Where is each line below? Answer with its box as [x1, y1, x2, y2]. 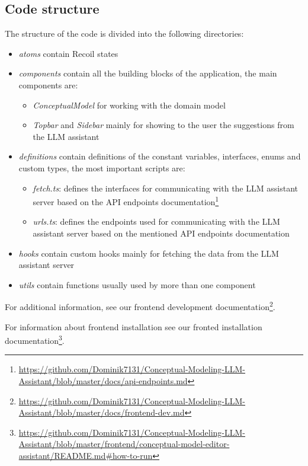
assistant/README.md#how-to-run [18, 449, 153, 462]
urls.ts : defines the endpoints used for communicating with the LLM [33, 215, 280, 228]
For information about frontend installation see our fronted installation [5, 320, 262, 333]
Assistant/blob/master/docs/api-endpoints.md [18, 375, 188, 387]
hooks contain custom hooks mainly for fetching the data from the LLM [18, 247, 279, 259]
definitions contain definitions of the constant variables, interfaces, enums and [18, 150, 301, 162]
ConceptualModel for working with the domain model [33, 98, 226, 111]
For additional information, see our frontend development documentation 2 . [5, 299, 275, 313]
